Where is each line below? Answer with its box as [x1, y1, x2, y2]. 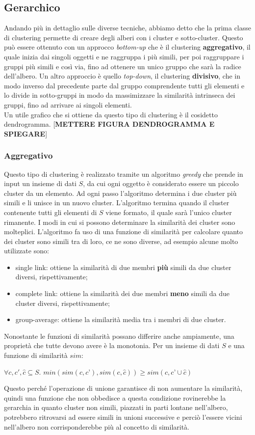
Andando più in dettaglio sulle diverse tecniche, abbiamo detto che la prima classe [4, 23, 251, 33]
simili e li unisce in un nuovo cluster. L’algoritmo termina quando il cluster [4, 197, 229, 208]
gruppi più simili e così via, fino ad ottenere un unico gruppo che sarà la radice [4, 61, 241, 71]
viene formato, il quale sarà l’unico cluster [105, 207, 232, 217]
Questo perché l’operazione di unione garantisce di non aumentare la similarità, [4, 383, 243, 393]
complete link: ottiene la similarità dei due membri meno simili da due [15, 288, 230, 299]
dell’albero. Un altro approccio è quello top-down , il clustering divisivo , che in [4, 71, 240, 81]
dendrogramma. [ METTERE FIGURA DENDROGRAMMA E [4, 119, 215, 129]
